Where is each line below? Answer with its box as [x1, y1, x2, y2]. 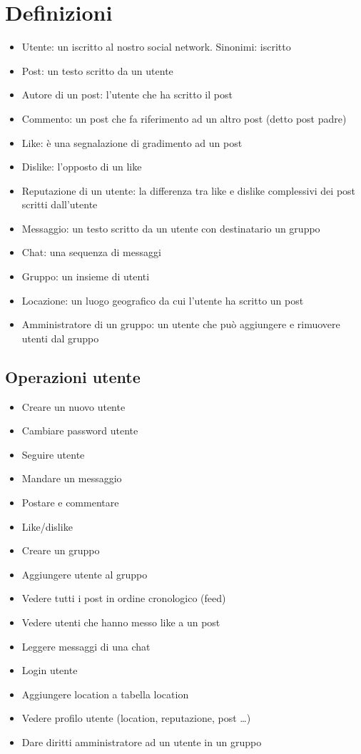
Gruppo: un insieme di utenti [21, 269, 150, 284]
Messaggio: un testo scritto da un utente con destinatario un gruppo [21, 220, 320, 235]
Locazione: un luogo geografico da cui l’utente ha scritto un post [21, 292, 304, 307]
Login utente [21, 663, 78, 678]
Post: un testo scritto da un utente [21, 63, 173, 78]
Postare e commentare [21, 495, 119, 510]
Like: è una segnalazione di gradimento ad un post [21, 135, 243, 150]
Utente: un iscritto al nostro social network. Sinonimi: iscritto [21, 39, 291, 54]
